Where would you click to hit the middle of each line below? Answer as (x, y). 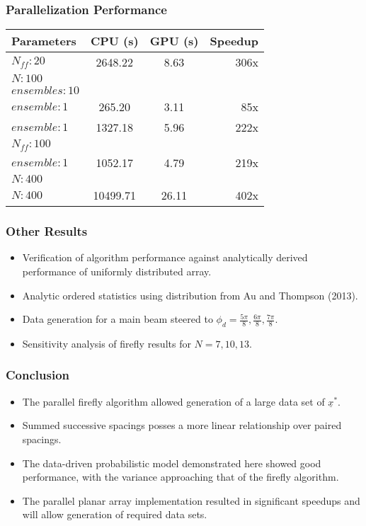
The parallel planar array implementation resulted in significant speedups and (191, 500)
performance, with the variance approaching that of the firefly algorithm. (181, 477)
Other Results (47, 231)
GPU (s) (174, 41)
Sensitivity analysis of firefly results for (107, 343)
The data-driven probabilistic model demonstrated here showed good (172, 463)
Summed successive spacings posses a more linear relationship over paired (182, 425)
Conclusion (38, 375)
